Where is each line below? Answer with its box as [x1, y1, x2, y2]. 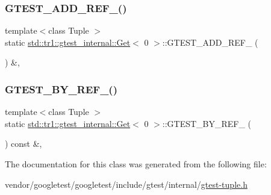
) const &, [5, 137, 42, 150]
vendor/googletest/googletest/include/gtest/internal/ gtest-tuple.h [5, 178, 248, 190]
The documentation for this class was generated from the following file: [5, 158, 267, 170]
